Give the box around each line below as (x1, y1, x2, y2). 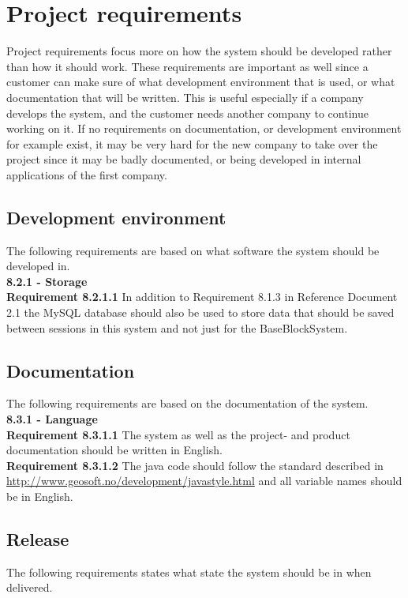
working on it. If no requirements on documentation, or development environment (6, 120, 402, 137)
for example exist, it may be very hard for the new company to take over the (6, 135, 378, 152)
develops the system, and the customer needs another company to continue (6, 104, 369, 121)
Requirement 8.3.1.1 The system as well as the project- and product (6, 426, 350, 442)
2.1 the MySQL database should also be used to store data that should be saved (6, 304, 395, 321)
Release (6, 526, 69, 551)
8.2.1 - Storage (6, 273, 88, 289)
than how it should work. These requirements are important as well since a (6, 58, 369, 74)
